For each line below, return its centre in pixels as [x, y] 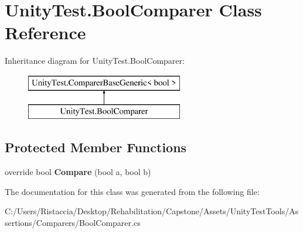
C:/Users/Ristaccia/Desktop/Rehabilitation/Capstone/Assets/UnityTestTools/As [152, 211]
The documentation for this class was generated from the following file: [132, 191]
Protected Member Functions [96, 147]
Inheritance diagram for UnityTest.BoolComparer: [95, 61]
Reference [45, 32]
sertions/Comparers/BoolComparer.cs [73, 223]
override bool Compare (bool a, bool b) [78, 172]
